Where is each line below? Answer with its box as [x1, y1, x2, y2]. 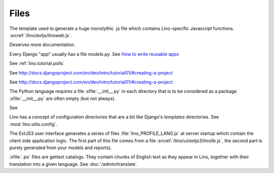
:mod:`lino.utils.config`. [9, 121, 58, 127]
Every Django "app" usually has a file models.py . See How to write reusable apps [9, 51, 179, 57]
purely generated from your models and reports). [9, 145, 112, 151]
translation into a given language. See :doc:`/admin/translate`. [9, 161, 139, 167]
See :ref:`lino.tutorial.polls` [9, 60, 65, 66]
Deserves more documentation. [9, 42, 76, 48]
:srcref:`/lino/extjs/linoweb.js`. [9, 32, 72, 38]
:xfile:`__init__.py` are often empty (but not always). [9, 95, 116, 101]
